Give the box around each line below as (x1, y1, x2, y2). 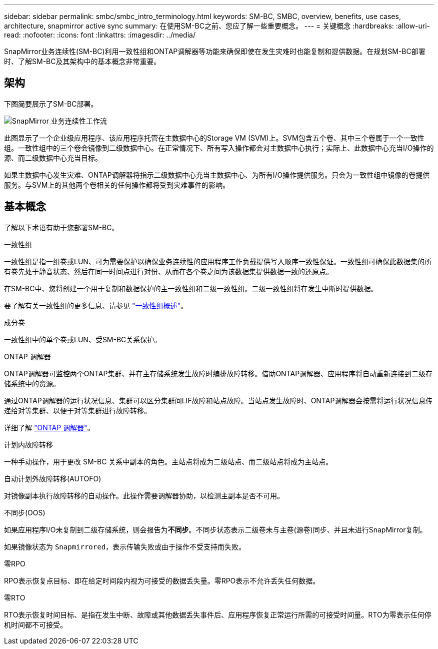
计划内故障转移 (4, 440, 53, 449)
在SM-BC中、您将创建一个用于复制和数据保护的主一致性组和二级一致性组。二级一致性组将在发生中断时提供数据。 (4, 284, 378, 293)
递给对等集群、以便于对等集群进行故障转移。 (4, 406, 151, 415)
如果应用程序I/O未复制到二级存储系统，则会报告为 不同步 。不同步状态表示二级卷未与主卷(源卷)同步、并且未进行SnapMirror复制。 (4, 525, 427, 534)
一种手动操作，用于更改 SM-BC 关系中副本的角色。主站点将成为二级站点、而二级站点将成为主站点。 (4, 457, 333, 466)
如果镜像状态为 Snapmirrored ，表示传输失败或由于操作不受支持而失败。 (4, 542, 246, 551)
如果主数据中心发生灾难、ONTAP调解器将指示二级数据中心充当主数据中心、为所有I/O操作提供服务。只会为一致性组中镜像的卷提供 (4, 170, 430, 179)
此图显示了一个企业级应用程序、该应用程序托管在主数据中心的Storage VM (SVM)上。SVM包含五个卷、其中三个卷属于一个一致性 (4, 133, 424, 142)
